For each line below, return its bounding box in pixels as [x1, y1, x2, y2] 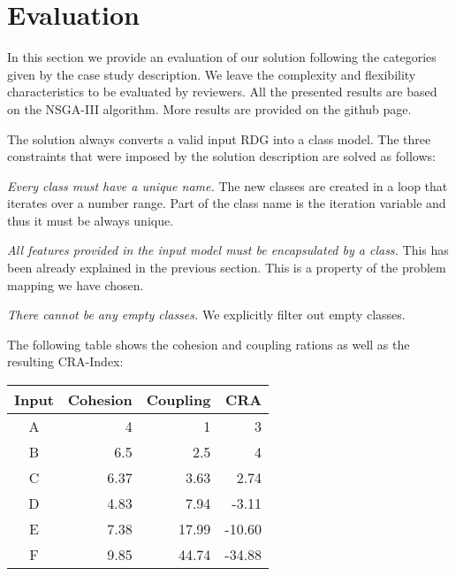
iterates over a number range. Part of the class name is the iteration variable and [7, 194, 446, 212]
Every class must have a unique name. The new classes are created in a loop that [7, 176, 448, 195]
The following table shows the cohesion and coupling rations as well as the [7, 334, 410, 353]
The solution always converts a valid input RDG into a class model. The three [7, 129, 431, 148]
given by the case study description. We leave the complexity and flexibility [7, 65, 416, 83]
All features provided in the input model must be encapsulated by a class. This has [7, 241, 449, 259]
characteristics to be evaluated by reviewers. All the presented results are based [7, 82, 437, 101]
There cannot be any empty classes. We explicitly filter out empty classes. [7, 305, 406, 324]
